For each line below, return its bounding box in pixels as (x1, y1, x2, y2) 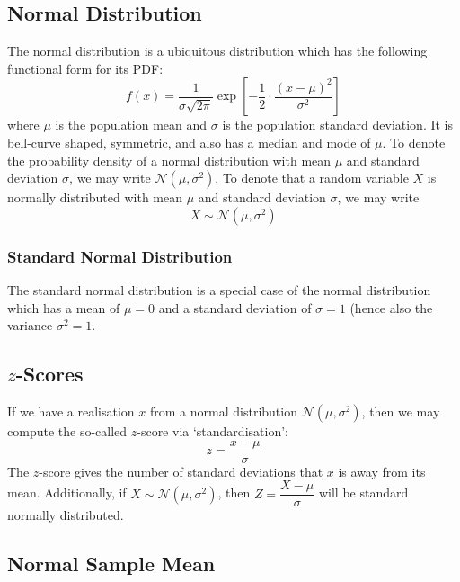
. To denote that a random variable (215, 168, 409, 187)
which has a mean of (7, 298, 120, 317)
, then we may (361, 401, 440, 420)
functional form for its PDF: (7, 58, 164, 77)
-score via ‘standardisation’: (137, 421, 288, 440)
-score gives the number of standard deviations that (39, 461, 323, 480)
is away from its (338, 461, 426, 480)
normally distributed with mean (7, 188, 183, 207)
